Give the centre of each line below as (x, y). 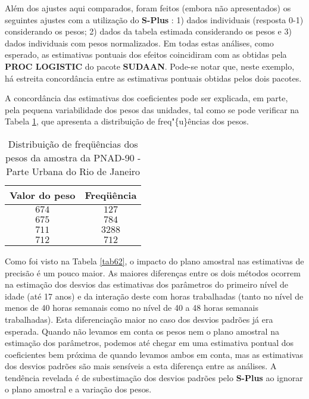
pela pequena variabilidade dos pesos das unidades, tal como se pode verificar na (152, 109)
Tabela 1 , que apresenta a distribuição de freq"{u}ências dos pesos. (127, 121)
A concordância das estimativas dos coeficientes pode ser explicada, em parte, (146, 98)
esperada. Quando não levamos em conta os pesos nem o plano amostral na (142, 331)
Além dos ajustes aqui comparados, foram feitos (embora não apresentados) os (148, 8)
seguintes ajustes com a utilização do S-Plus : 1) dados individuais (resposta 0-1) (154, 19)
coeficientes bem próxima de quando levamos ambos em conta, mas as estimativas (154, 354)
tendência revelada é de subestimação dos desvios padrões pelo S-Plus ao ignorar (154, 377)
